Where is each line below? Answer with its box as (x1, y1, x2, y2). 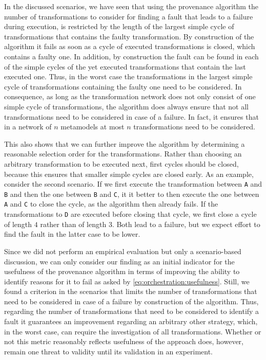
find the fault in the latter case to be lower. (4, 229, 140, 239)
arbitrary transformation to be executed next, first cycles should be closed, (4, 158, 239, 169)
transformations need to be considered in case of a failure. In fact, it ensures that (4, 111, 259, 122)
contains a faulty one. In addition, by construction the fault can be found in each (4, 51, 259, 61)
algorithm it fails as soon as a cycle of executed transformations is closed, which (4, 41, 255, 52)
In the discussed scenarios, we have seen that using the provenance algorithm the (4, 1, 259, 11)
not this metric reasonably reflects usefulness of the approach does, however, (4, 336, 243, 347)
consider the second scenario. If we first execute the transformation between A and (4, 178, 262, 189)
